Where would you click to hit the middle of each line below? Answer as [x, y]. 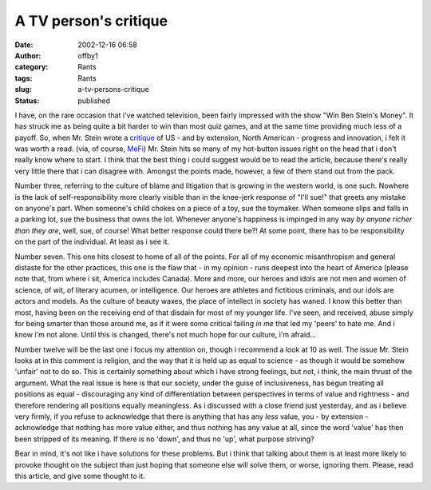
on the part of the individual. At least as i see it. [92, 242]
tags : [24, 78]
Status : [27, 101]
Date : [24, 45]
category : [32, 67]
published [94, 101]
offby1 [88, 55]
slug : [23, 90]
